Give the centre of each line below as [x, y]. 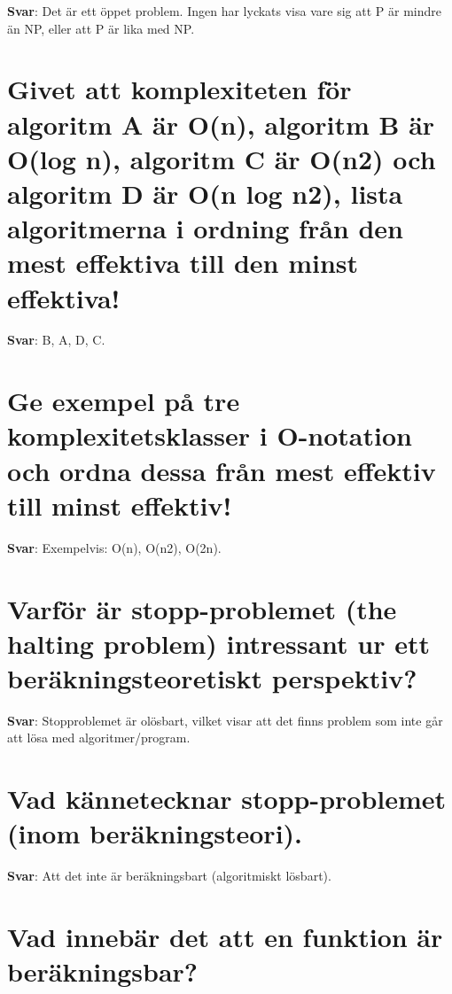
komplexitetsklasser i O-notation [210, 435]
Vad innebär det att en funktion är [225, 937]
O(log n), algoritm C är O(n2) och [222, 158]
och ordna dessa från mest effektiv [222, 470]
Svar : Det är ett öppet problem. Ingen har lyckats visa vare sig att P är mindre [224, 11]
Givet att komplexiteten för [179, 89]
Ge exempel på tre [124, 401]
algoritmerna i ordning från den [205, 228]
